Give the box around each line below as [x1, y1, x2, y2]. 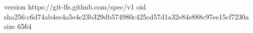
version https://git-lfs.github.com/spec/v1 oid [4, 1, 146, 11]
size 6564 [4, 21, 32, 31]
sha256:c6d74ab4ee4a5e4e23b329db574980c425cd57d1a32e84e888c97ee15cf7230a [4, 11, 249, 21]
